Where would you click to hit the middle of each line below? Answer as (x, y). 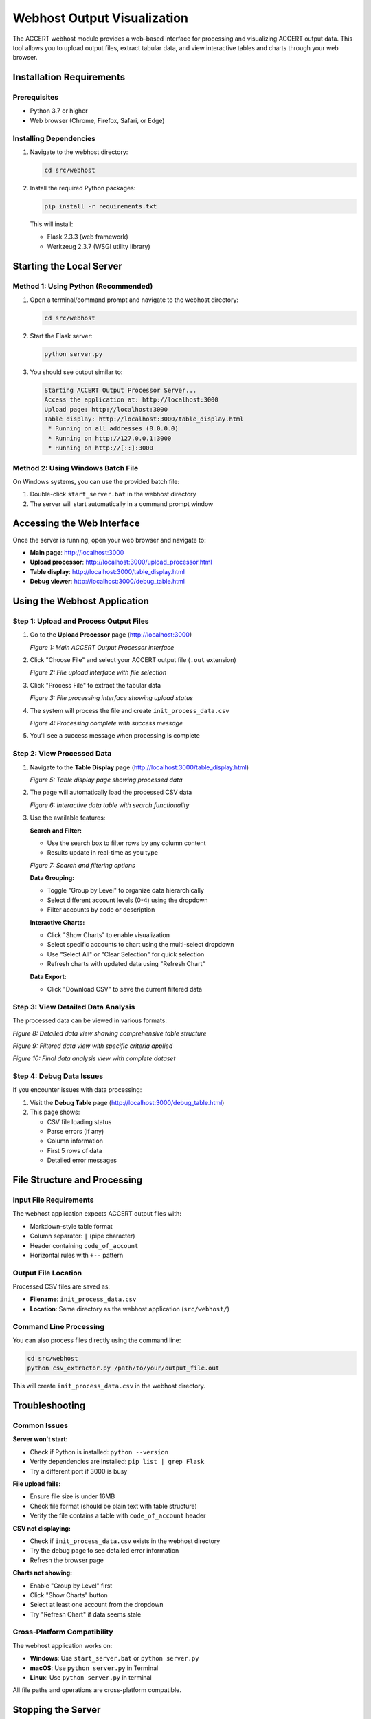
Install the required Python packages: (83, 188)
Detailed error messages (82, 1160)
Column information (75, 1141)
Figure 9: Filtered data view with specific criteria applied (93, 1046)
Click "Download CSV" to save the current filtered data (125, 989)
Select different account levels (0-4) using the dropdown (128, 900)
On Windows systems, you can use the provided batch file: (96, 481)
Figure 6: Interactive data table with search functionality (110, 805)
